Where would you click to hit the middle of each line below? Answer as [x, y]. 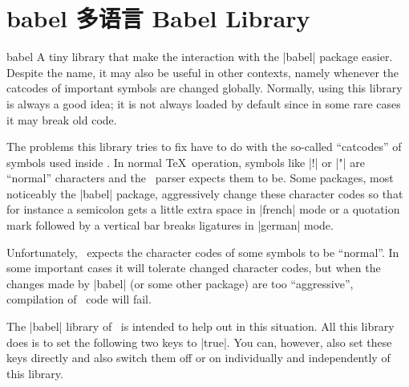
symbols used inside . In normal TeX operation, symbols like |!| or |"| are [186, 162]
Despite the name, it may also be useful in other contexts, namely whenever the [202, 72]
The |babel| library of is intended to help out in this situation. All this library [200, 326]
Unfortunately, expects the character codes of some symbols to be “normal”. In [203, 252]
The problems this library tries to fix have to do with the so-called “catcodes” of [204, 147]
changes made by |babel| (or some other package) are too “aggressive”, [180, 283]
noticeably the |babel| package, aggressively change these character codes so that [205, 193]
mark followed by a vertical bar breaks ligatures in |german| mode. [170, 225]
